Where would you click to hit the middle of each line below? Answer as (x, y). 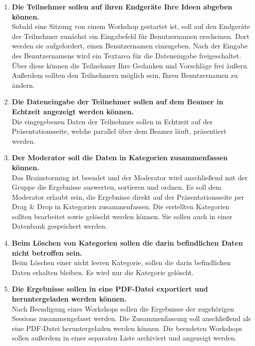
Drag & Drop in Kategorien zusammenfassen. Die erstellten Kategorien (121, 206)
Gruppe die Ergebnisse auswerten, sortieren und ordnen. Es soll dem (117, 187)
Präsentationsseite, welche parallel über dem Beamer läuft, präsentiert (119, 131)
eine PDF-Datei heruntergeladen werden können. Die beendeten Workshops (127, 328)
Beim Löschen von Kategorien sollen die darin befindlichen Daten (127, 243)
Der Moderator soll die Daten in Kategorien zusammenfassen (120, 158)
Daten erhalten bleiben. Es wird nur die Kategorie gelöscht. (103, 272)
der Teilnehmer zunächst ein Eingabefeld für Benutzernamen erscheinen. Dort (130, 36)
